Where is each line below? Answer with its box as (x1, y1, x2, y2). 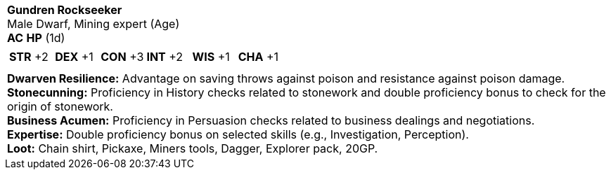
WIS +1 (192, 50, 230, 64)
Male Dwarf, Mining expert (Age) (7, 17, 180, 31)
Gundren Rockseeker (7, 3, 122, 17)
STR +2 (9, 50, 49, 64)
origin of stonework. (7, 99, 113, 113)
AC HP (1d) (7, 31, 65, 45)
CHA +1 (238, 50, 279, 64)
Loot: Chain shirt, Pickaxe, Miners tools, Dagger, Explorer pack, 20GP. (7, 141, 378, 155)
